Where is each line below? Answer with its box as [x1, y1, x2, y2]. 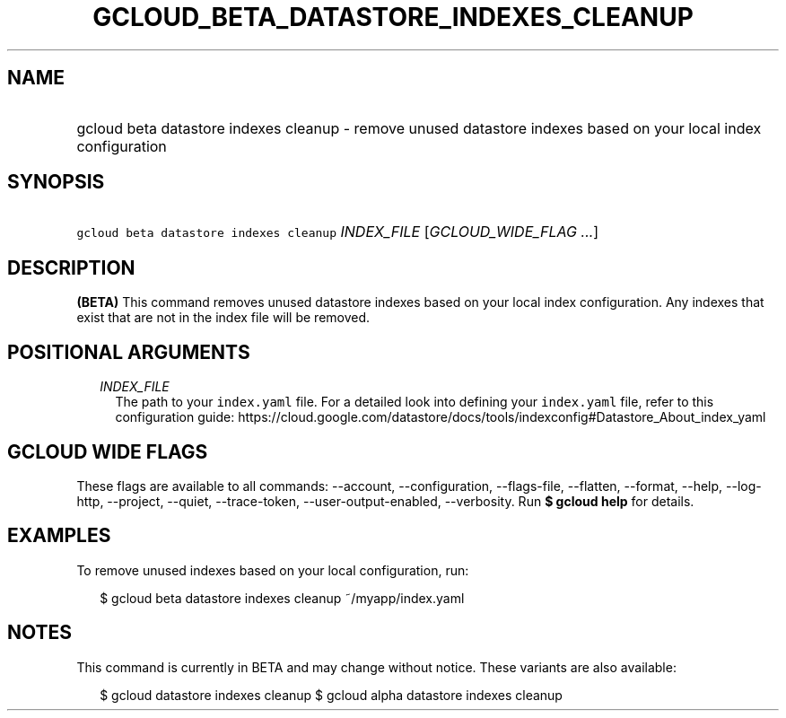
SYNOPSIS [7, 171, 105, 194]
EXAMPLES [7, 524, 111, 547]
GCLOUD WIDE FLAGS [7, 440, 208, 463]
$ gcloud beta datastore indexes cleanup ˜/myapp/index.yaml [100, 590, 465, 606]
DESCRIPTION [7, 256, 135, 279]
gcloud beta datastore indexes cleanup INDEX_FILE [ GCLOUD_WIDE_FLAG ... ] [76, 223, 599, 241]
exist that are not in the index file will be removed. [76, 310, 371, 326]
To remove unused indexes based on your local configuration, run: [76, 562, 469, 578]
